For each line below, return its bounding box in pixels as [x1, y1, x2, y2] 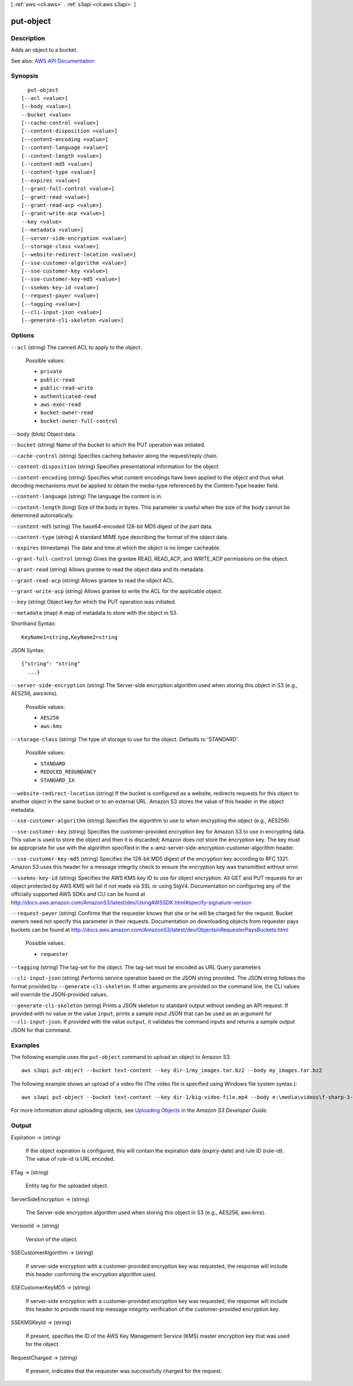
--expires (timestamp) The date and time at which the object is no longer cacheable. [11, 544, 221, 551]
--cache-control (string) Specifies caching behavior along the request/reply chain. [11, 452, 218, 459]
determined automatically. [11, 512, 74, 519]
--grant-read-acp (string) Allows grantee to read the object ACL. [11, 577, 175, 584]
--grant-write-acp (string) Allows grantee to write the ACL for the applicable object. [11, 587, 223, 594]
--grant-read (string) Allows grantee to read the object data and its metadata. [11, 566, 205, 573]
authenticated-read [40, 393, 96, 399]
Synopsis [11, 72, 38, 80]
